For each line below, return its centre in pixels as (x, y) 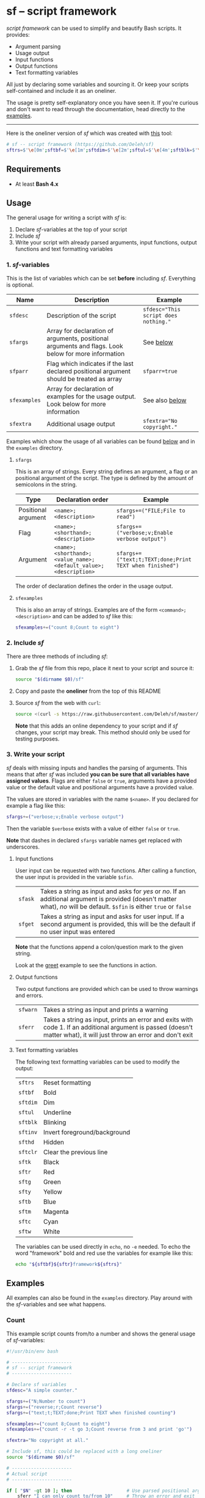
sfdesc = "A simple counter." (42, 1390)
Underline (57, 1112)
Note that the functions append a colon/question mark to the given (99, 947)
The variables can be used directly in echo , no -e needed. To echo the (103, 1246)
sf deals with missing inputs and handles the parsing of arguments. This (97, 767)
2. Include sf (25, 643)
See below (158, 342)
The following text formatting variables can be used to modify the (97, 1062)
